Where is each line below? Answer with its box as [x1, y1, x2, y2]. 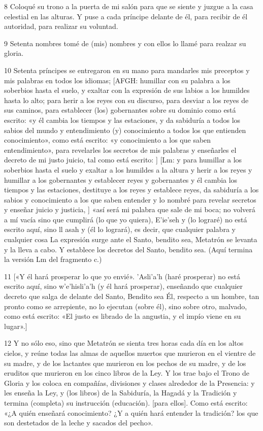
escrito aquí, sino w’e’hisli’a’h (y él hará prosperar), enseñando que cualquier [4, 281, 243, 291]
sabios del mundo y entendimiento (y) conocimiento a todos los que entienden [4, 124, 246, 135]
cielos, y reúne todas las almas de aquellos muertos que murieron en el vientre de [4, 348, 256, 358]
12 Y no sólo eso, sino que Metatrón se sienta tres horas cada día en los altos [4, 338, 244, 348]
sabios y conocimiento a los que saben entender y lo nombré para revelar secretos [4, 194, 256, 205]
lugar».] [4, 320, 27, 331]
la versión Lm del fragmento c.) [4, 254, 102, 264]
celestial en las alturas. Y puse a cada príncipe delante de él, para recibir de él [4, 11, 248, 21]
